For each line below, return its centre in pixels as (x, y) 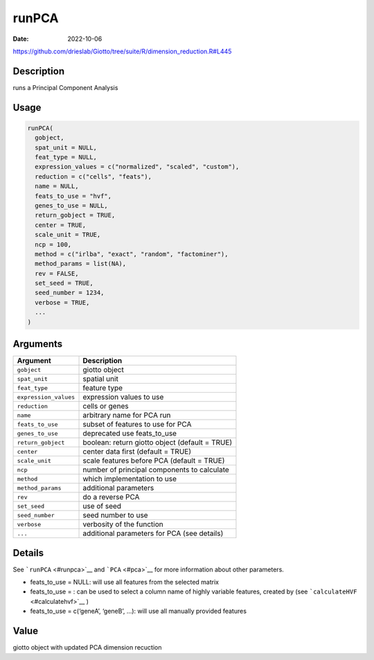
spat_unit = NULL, (66, 148)
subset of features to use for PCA (137, 425)
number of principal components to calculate (156, 470)
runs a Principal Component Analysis (65, 87)
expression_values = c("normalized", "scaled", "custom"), (137, 167)
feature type (103, 388)
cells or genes (106, 407)
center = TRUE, (61, 225)
